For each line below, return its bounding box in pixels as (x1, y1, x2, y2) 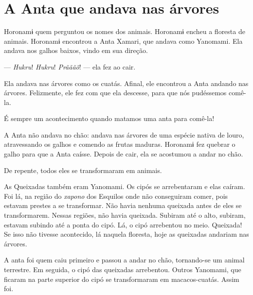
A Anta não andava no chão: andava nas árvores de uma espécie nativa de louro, (4, 129, 244, 139)
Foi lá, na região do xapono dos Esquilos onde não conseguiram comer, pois (4, 191, 228, 201)
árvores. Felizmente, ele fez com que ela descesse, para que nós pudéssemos (4, 87, 227, 98)
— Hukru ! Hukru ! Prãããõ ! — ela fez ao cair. (4, 61, 136, 71)
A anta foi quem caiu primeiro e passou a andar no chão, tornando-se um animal (4, 255, 245, 265)
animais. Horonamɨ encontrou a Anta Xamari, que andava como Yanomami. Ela (4, 35, 243, 46)
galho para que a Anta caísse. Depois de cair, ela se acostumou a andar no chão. (4, 149, 243, 159)
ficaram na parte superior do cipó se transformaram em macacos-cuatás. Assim (4, 274, 239, 284)
